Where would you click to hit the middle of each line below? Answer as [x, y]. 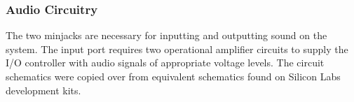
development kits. [43, 90]
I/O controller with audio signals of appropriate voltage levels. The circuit [165, 63]
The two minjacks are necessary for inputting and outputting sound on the [166, 35]
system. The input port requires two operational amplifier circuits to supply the [177, 49]
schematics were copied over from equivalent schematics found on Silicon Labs [173, 76]
